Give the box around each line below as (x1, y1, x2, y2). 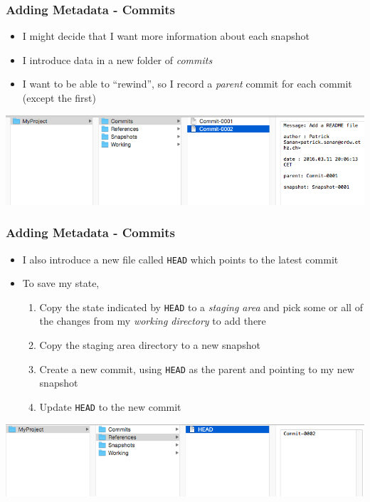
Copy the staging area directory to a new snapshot (39, 338, 260, 352)
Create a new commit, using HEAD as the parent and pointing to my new (39, 361, 354, 376)
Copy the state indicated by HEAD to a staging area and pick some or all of (39, 299, 363, 314)
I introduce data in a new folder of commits (22, 52, 213, 67)
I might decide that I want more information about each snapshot (22, 28, 310, 43)
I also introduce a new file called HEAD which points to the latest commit (22, 251, 339, 266)
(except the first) (22, 90, 96, 105)
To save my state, (22, 276, 100, 291)
